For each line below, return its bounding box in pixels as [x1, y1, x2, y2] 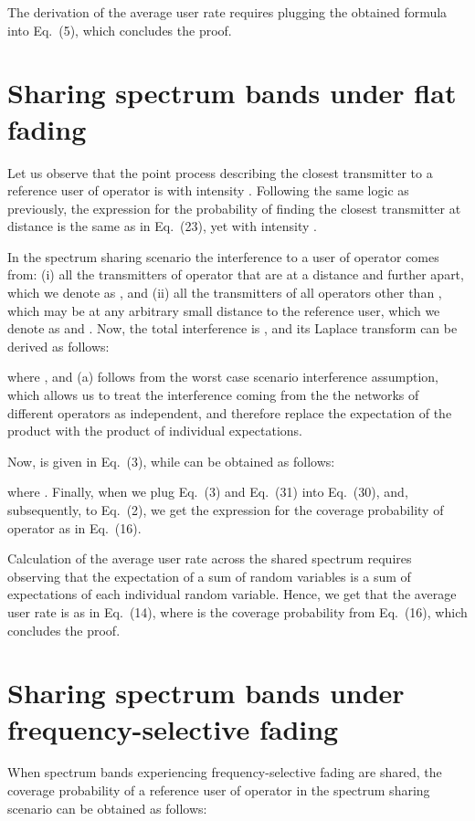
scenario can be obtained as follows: [7, 798, 207, 817]
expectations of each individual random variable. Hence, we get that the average [7, 584, 457, 604]
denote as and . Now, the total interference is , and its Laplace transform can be [7, 319, 458, 338]
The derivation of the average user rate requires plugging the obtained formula [7, 3, 448, 21]
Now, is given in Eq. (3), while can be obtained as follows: [7, 451, 335, 470]
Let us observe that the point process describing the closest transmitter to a [7, 163, 433, 182]
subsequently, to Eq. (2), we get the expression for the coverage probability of [7, 500, 444, 519]
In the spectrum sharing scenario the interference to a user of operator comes [7, 247, 439, 266]
